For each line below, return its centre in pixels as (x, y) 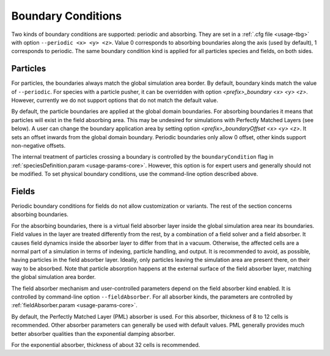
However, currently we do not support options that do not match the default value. (115, 100)
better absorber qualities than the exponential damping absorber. (93, 333)
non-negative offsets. (38, 145)
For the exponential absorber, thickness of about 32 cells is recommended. (106, 344)
